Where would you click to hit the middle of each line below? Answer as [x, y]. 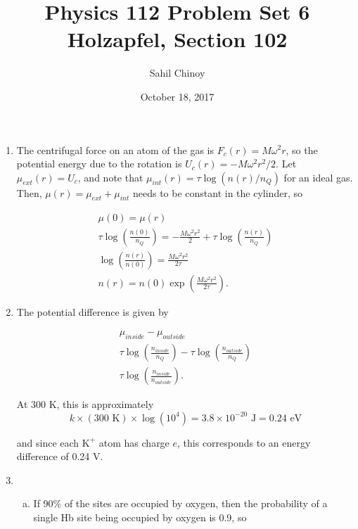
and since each [48, 442]
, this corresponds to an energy [244, 442]
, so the [302, 149]
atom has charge [134, 442]
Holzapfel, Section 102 [177, 39]
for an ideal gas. [318, 177]
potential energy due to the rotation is [99, 164]
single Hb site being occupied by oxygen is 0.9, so [140, 517]
